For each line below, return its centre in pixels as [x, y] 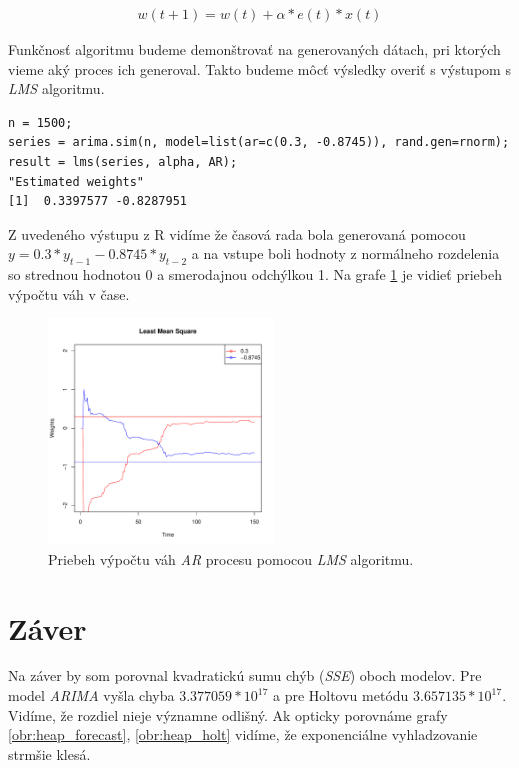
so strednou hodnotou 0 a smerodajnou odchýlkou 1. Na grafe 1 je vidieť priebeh [255, 274]
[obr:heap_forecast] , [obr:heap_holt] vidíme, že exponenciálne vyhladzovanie [243, 734]
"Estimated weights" [76, 181]
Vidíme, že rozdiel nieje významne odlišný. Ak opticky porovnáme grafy [228, 714]
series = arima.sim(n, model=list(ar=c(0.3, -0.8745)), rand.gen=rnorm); [259, 142]
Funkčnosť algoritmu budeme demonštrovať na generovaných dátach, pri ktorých [254, 49]
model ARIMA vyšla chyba [91, 695]
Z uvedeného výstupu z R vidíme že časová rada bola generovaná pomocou [237, 233]
